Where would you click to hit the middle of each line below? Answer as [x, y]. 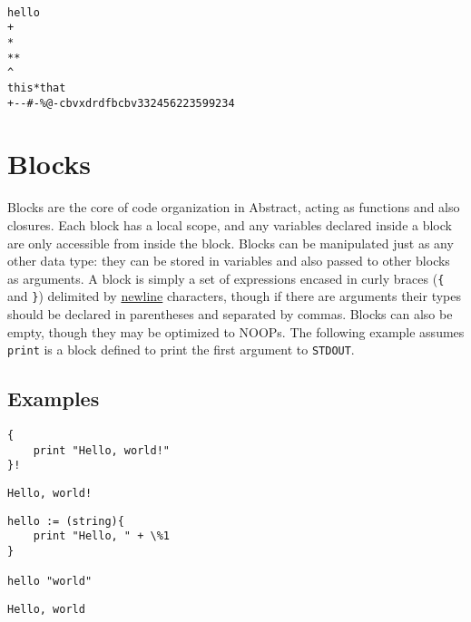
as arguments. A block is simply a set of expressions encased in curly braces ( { [226, 278]
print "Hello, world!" [101, 450]
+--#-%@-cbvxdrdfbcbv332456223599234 [121, 103]
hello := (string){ [66, 521]
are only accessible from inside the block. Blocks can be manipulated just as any [231, 243]
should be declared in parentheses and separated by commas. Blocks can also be [230, 314]
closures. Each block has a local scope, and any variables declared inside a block [230, 224]
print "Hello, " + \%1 [101, 536]
